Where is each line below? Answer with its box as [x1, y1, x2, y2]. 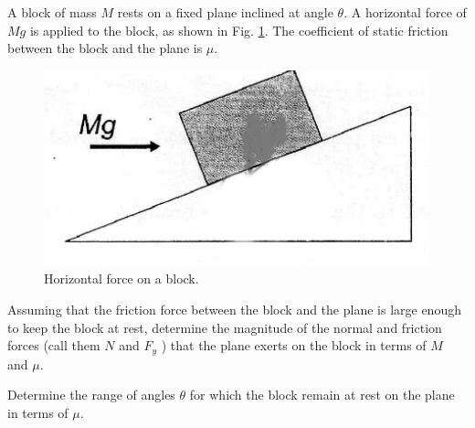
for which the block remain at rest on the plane [189, 385, 455, 404]
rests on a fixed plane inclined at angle [117, 3, 333, 21]
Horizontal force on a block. [44, 269, 199, 288]
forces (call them [7, 336, 100, 355]
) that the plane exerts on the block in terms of [161, 336, 427, 355]
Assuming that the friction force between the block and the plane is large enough [7, 299, 461, 318]
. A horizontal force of [343, 3, 467, 21]
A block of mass [7, 3, 97, 21]
